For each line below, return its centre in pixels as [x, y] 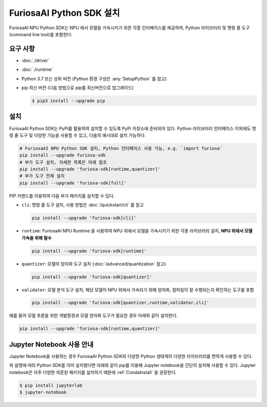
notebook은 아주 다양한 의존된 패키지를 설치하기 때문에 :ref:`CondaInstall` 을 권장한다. [93, 372]
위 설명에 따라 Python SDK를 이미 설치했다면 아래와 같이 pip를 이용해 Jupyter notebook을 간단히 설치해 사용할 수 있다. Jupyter [133, 365]
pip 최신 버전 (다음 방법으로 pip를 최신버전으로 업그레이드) [78, 88]
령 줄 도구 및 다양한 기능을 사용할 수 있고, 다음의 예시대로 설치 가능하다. [77, 135]
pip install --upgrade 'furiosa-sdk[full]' [73, 183]
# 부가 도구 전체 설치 [42, 176]
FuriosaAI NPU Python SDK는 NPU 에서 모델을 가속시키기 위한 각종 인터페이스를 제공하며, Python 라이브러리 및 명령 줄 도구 [129, 28]
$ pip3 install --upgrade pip [68, 101]
